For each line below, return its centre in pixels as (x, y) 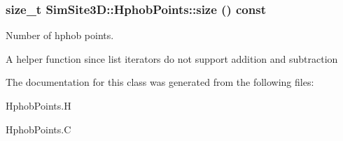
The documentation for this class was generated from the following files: (160, 82)
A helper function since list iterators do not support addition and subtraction (172, 58)
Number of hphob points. (60, 35)
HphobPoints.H (38, 105)
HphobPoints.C (38, 129)
